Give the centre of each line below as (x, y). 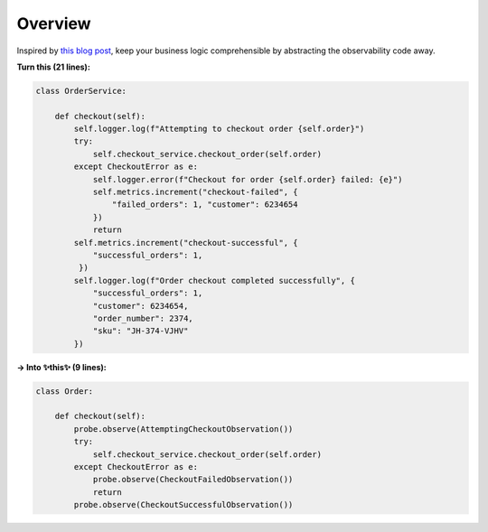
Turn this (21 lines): (53, 67)
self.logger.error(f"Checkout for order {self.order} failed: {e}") (248, 179)
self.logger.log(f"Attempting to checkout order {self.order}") (219, 129)
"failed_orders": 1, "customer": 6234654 (205, 205)
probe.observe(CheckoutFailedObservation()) (193, 480)
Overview (54, 23)
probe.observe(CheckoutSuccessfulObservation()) (183, 505)
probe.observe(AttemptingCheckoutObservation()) (183, 429)
